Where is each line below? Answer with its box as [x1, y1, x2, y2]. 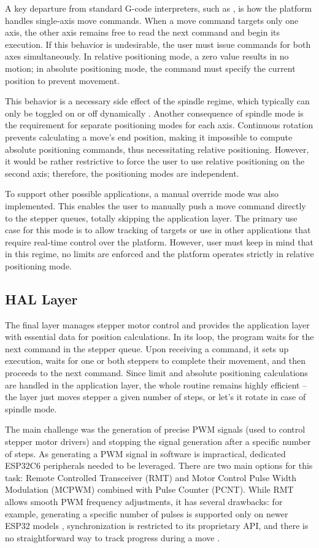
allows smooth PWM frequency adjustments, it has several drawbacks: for [5, 495, 283, 507]
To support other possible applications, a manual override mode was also [5, 187, 279, 200]
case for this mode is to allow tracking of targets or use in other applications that [5, 223, 311, 236]
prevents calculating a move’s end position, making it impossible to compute [5, 130, 293, 143]
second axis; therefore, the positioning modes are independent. [5, 166, 239, 179]
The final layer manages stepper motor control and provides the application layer [5, 318, 310, 331]
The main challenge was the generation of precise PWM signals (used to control [5, 423, 306, 436]
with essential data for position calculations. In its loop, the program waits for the [5, 330, 314, 343]
